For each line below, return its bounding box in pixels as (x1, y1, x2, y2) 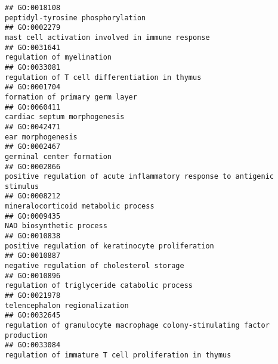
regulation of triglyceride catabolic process (5, 281, 193, 290)
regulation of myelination (5, 53, 112, 62)
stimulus (5, 182, 39, 191)
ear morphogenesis (5, 132, 78, 141)
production (5, 331, 48, 340)
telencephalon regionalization (5, 301, 129, 310)
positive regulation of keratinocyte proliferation (5, 241, 214, 250)
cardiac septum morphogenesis (5, 113, 125, 122)
